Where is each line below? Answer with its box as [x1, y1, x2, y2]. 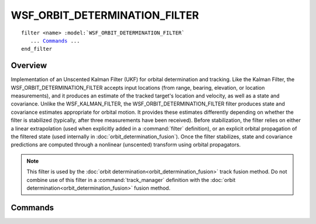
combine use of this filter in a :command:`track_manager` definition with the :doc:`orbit [26, 176, 236, 183]
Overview [11, 61, 47, 71]
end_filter [21, 45, 53, 52]
